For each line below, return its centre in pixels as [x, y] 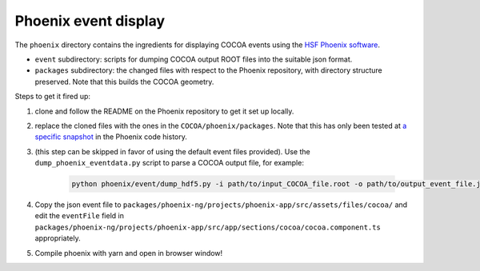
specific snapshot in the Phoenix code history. [111, 137]
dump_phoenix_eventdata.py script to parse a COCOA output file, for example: [169, 163]
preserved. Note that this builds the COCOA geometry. [124, 82]
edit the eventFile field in [79, 216]
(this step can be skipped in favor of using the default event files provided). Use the [173, 151]
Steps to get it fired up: [53, 97]
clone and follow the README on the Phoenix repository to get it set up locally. [164, 111]
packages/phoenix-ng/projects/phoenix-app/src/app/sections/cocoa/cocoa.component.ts [208, 227]
